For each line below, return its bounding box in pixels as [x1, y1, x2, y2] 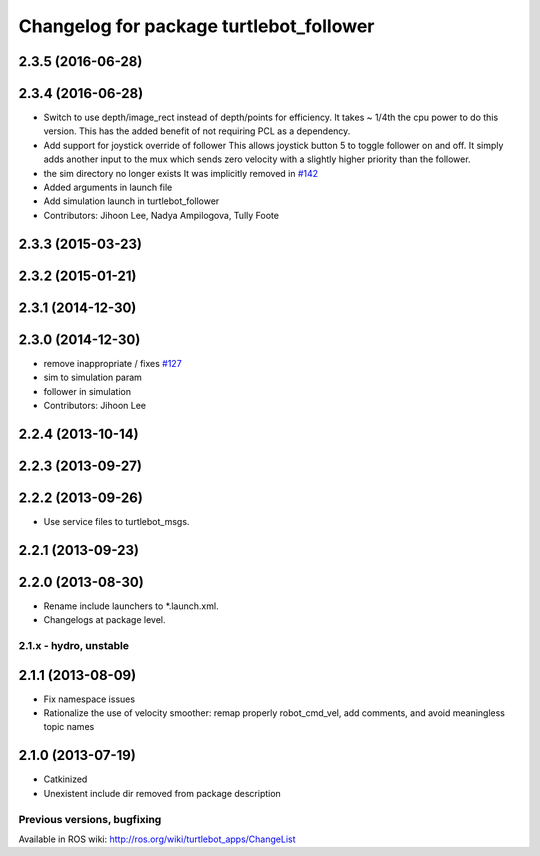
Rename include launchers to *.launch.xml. [43, 600, 219, 612]
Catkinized [43, 773, 88, 785]
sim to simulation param [43, 371, 142, 384]
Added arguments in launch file [43, 181, 173, 194]
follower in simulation [43, 385, 132, 397]
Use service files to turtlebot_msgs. [43, 515, 190, 527]
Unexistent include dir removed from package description [43, 787, 282, 799]
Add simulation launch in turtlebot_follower [43, 195, 220, 207]
